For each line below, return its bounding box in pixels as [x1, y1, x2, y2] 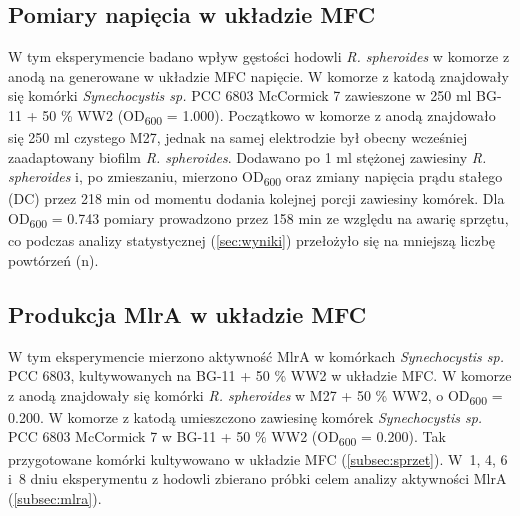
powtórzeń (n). [8, 249, 99, 270]
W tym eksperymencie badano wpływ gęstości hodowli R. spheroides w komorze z [8, 46, 510, 67]
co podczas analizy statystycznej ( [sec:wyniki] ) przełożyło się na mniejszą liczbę [8, 230, 496, 251]
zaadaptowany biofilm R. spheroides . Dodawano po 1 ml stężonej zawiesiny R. [8, 146, 487, 167]
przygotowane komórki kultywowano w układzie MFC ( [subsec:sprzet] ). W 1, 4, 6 [8, 448, 508, 469]
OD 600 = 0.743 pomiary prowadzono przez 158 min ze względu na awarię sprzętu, [8, 208, 509, 231]
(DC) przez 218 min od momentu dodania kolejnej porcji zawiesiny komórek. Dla [8, 188, 505, 209]
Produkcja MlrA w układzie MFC [8, 298, 367, 329]
